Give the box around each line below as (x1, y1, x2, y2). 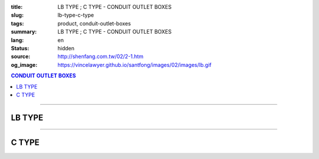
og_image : (11, 61, 38, 68)
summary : (11, 28, 37, 35)
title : (11, 4, 23, 10)
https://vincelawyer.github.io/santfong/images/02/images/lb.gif (57, 61, 212, 68)
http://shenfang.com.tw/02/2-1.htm (57, 53, 144, 60)
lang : (11, 36, 24, 44)
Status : (11, 44, 30, 51)
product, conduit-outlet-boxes (57, 20, 131, 27)
